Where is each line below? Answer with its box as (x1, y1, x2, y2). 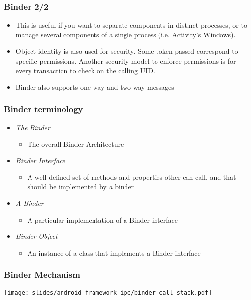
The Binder (15, 122, 50, 132)
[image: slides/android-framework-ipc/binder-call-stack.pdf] (4, 289, 212, 296)
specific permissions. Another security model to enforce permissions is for (15, 56, 236, 66)
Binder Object (15, 231, 58, 241)
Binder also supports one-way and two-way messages (15, 82, 174, 92)
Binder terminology (4, 102, 83, 115)
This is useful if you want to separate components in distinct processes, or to (15, 20, 247, 30)
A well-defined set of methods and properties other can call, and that (27, 171, 236, 182)
